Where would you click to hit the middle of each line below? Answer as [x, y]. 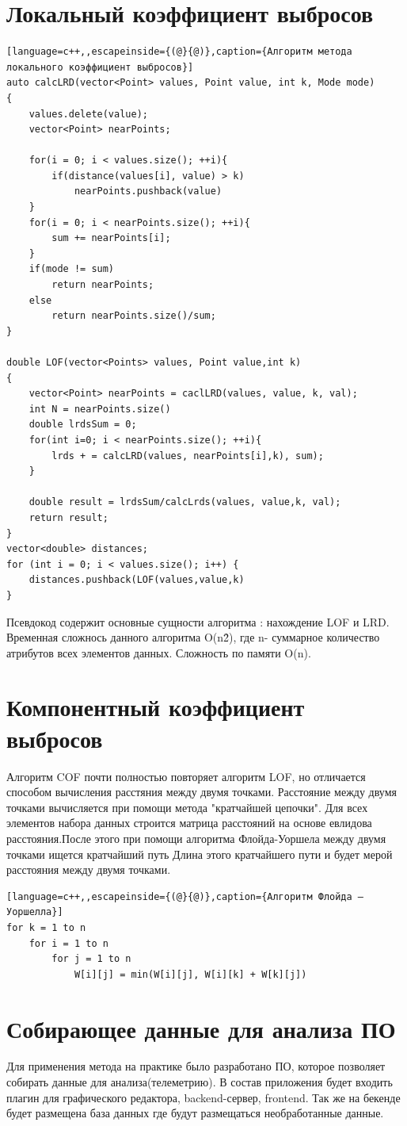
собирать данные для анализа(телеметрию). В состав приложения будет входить [200, 1082]
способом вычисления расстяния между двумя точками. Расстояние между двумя [202, 792]
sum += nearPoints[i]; [111, 238]
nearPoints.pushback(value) [148, 191]
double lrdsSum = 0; [83, 425]
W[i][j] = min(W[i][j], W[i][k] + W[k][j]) [190, 974]
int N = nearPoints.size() [100, 409]
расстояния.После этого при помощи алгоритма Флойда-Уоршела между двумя [196, 838]
